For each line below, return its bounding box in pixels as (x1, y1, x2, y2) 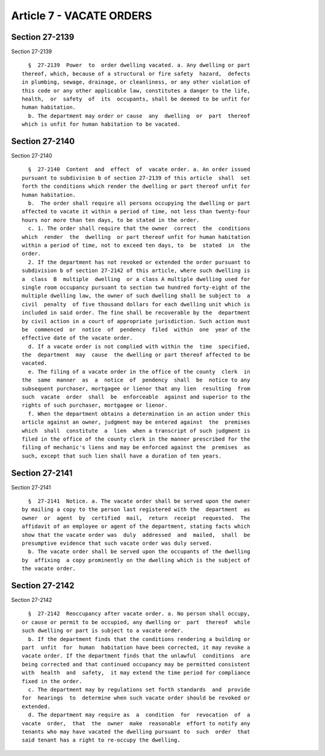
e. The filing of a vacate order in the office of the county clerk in (28, 368, 250, 375)
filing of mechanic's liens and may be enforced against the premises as (22, 444, 250, 451)
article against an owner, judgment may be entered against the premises (22, 419, 250, 426)
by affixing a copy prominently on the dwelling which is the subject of (22, 557, 250, 563)
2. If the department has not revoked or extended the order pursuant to (28, 259, 250, 265)
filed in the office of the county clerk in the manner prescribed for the (22, 435, 250, 442)
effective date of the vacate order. (22, 335, 134, 341)
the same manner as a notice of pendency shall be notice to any (22, 377, 250, 383)
